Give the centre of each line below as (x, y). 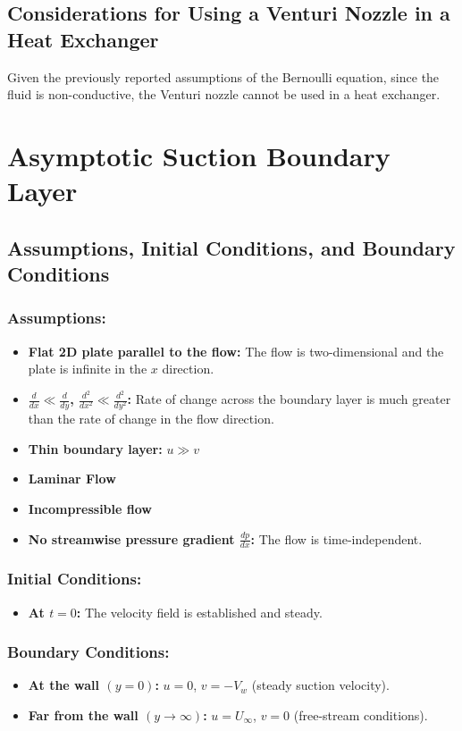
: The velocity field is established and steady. (199, 612)
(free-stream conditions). (361, 714)
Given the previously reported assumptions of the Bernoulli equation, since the (223, 76)
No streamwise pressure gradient (131, 538)
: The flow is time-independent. (336, 538)
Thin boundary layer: (95, 448)
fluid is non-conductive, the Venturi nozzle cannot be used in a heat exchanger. (224, 94)
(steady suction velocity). (320, 685)
